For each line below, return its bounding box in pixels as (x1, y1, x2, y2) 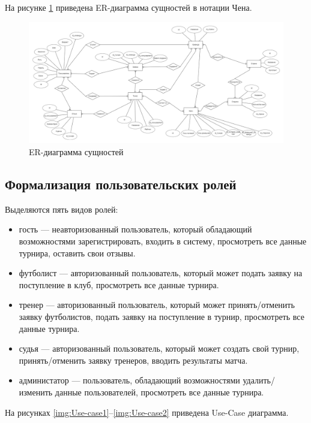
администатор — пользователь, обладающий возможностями (19, 374, 240, 386)
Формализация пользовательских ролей (5, 175, 237, 194)
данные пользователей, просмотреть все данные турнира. (55, 386, 264, 398)
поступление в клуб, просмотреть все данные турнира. (19, 278, 219, 291)
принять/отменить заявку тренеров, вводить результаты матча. (19, 353, 248, 366)
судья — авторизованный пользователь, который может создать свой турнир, (19, 342, 300, 355)
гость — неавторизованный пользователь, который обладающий (19, 223, 252, 235)
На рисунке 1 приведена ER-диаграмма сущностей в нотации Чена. (5, 1, 252, 13)
